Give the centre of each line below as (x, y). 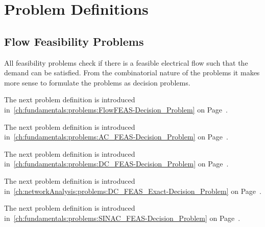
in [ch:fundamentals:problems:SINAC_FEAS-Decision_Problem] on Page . (122, 218)
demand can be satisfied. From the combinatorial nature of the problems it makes (132, 73)
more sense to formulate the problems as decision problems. (97, 82)
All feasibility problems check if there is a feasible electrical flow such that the (126, 62)
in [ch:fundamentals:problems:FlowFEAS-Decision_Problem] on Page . (116, 109)
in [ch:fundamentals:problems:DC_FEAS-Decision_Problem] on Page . (116, 164)
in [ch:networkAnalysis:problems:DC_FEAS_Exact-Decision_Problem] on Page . (133, 191)
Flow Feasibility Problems (74, 41)
